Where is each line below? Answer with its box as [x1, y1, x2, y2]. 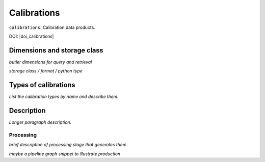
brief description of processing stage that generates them [9, 142, 127, 148]
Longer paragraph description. [9, 119, 72, 125]
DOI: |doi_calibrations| [9, 33, 54, 39]
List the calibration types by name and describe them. [9, 93, 119, 100]
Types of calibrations [9, 81, 76, 89]
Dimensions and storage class [9, 46, 104, 54]
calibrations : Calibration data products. [9, 24, 95, 30]
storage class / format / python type [9, 68, 83, 74]
